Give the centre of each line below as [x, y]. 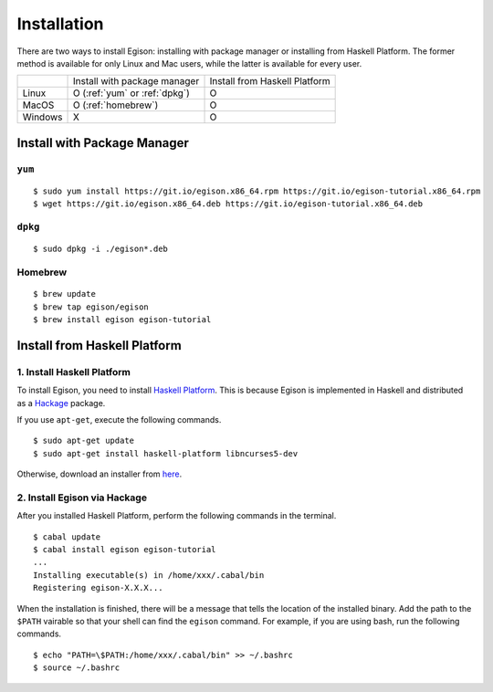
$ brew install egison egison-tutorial [122, 319]
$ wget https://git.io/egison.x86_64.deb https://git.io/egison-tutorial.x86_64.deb [228, 204]
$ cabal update [67, 537]
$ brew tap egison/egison [91, 307]
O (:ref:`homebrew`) [115, 105]
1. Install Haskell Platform [74, 372]
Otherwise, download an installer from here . [100, 474]
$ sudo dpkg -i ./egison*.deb [101, 249]
